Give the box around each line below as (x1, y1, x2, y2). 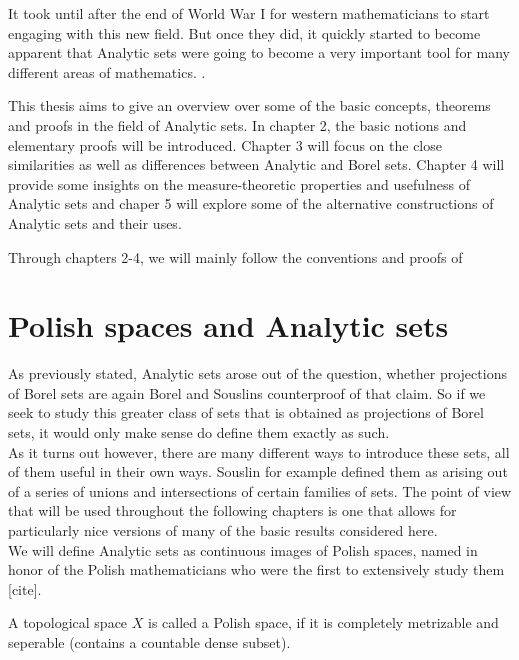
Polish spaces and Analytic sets (8, 305, 449, 346)
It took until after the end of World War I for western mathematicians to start (8, 3, 490, 23)
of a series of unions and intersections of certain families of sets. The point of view (8, 480, 512, 501)
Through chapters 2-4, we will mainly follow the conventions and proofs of (8, 246, 463, 267)
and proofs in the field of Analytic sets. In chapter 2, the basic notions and (8, 114, 467, 135)
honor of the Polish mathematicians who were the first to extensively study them (8, 559, 505, 580)
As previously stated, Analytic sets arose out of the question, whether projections (8, 363, 507, 384)
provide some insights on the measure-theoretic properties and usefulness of (8, 173, 471, 194)
